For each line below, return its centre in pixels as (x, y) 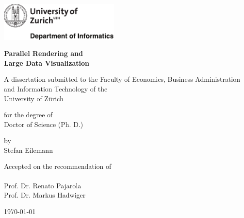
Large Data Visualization (47, 63)
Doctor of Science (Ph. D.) (44, 124)
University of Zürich (34, 98)
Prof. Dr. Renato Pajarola (43, 185)
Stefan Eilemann (28, 150)
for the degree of (28, 115)
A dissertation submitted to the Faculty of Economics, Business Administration (122, 79)
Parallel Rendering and (43, 53)
